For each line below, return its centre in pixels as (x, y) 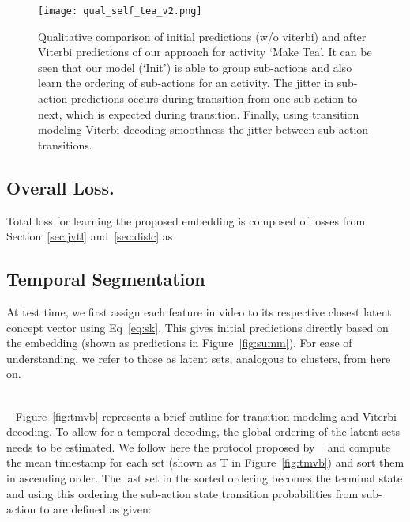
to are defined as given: (95, 509)
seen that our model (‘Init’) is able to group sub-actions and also (195, 67)
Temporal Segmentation (106, 279)
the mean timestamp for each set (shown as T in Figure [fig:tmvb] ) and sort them (205, 462)
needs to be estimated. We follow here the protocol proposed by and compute (199, 446)
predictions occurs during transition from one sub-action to (214, 98)
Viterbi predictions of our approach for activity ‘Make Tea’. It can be (205, 52)
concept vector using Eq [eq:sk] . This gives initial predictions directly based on (197, 327)
